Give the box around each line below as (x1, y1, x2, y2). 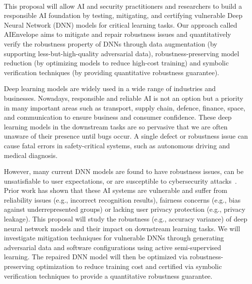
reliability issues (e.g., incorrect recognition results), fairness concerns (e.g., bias (4, 194, 241, 205)
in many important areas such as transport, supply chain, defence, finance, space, (4, 102, 246, 112)
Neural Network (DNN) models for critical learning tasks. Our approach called (4, 19, 237, 30)
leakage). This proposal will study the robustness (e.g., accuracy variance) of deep (4, 214, 248, 224)
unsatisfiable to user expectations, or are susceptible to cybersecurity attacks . (4, 175, 237, 186)
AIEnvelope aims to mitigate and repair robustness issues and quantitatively (4, 29, 231, 39)
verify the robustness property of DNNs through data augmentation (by (4, 38, 218, 48)
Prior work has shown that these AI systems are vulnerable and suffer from (4, 185, 228, 195)
